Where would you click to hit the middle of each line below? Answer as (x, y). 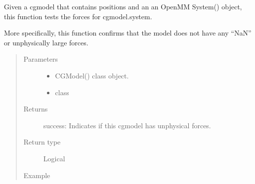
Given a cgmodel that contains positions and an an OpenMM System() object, (123, 6)
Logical (54, 158)
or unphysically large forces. (46, 42)
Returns (36, 109)
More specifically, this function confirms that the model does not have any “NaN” (128, 33)
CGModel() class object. (92, 75)
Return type (42, 142)
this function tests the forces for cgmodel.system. (78, 16)
